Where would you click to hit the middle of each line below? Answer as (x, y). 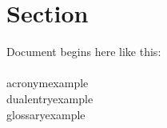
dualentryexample (50, 98)
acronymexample (48, 83)
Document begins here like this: (84, 52)
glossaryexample (46, 114)
